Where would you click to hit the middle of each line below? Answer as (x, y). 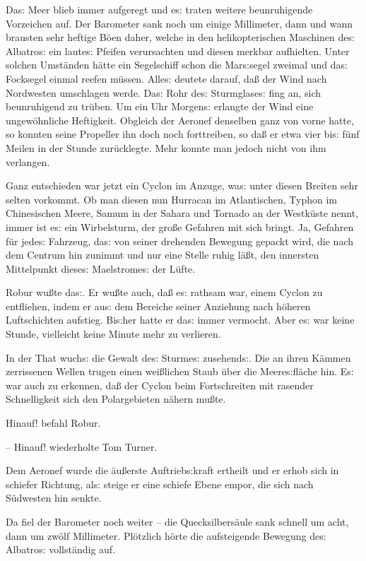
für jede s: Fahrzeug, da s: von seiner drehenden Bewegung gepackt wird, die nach (180, 241)
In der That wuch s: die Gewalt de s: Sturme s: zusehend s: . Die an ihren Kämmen (178, 357)
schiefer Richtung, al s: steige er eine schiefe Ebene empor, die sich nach (160, 484)
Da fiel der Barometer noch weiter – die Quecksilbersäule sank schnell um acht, (177, 521)
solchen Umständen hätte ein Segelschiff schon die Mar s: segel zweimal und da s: (177, 65)
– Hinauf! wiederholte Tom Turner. (82, 446)
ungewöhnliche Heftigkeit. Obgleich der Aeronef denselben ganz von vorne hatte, (180, 120)
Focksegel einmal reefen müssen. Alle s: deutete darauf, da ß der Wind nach (166, 78)
